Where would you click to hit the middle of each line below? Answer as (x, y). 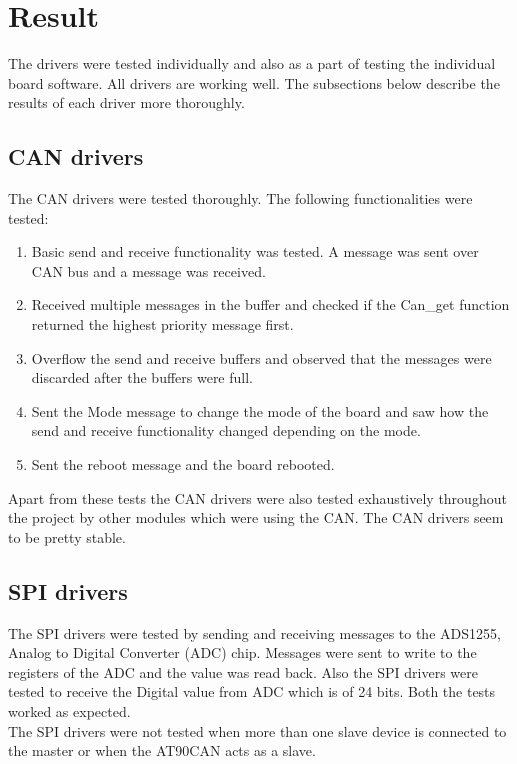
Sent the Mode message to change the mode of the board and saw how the (260, 410)
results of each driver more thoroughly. (126, 102)
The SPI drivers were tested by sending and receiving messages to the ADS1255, (254, 632)
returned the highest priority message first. (162, 324)
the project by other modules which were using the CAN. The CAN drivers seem (256, 517)
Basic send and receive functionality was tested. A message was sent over (255, 251)
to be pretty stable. (67, 536)
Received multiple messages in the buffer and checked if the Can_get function (270, 304)
